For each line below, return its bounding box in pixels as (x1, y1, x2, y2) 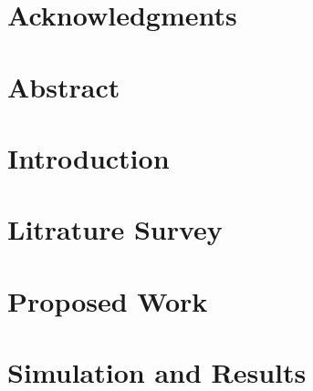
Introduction (7, 139, 170, 176)
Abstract (7, 67, 120, 105)
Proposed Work (7, 282, 208, 319)
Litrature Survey (7, 211, 223, 248)
